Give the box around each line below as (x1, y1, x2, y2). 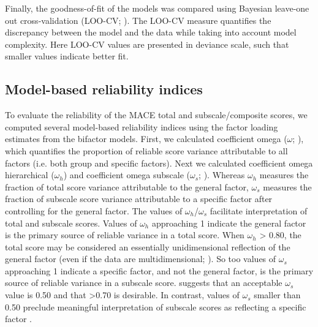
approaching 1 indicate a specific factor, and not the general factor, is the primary (5, 264, 314, 277)
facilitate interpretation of (210, 204, 308, 217)
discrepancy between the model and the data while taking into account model (5, 26, 297, 39)
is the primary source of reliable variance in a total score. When (5, 228, 244, 241)
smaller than (254, 288, 301, 301)
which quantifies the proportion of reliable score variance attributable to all (5, 144, 288, 157)
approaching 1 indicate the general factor (151, 216, 306, 229)
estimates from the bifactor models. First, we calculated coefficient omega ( (5, 132, 287, 145)
